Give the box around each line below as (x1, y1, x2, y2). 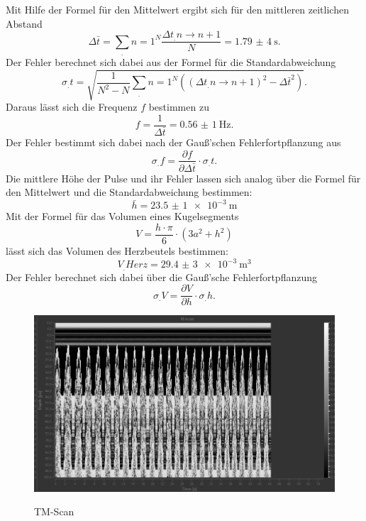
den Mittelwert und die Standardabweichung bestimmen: (6, 185, 253, 199)
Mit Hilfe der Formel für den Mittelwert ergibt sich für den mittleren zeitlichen (6, 2, 349, 16)
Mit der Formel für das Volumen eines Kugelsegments (6, 209, 239, 224)
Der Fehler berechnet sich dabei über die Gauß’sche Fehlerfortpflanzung (6, 269, 317, 284)
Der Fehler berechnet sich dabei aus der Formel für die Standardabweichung (6, 55, 336, 70)
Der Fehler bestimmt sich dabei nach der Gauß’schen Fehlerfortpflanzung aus (6, 134, 341, 149)
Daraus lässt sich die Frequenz (6, 99, 138, 114)
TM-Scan (34, 504, 74, 519)
